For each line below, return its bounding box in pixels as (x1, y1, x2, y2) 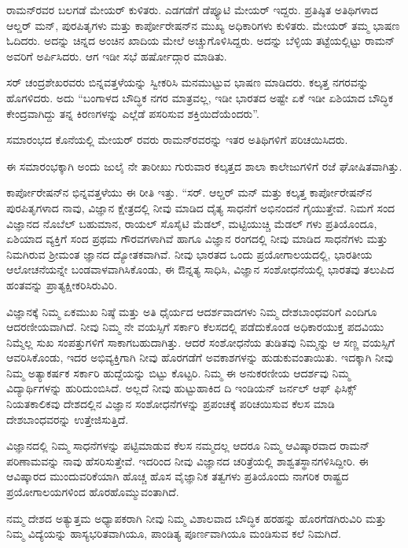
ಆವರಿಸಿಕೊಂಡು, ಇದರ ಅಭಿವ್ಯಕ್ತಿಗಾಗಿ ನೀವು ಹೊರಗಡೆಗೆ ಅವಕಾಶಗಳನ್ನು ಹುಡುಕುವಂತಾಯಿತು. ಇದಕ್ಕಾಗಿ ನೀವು (6, 349, 394, 366)
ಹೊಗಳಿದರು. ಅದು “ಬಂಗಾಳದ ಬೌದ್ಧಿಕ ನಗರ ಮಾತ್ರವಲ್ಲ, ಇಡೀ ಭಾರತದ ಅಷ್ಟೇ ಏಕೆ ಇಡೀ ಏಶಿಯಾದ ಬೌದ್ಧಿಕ (6, 89, 394, 105)
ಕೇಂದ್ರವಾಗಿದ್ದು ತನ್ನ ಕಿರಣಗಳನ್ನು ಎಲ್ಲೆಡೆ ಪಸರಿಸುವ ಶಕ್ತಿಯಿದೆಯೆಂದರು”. (6, 105, 259, 121)
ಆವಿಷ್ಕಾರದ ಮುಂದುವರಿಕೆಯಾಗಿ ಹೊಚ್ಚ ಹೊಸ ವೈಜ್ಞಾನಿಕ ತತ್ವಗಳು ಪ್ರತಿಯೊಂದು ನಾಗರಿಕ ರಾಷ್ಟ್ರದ (6, 468, 349, 484)
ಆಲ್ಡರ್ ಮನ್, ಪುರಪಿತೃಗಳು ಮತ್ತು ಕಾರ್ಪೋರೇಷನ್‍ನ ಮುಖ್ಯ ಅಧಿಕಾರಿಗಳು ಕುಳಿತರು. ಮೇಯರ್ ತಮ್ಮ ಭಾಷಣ (6, 17, 400, 33)
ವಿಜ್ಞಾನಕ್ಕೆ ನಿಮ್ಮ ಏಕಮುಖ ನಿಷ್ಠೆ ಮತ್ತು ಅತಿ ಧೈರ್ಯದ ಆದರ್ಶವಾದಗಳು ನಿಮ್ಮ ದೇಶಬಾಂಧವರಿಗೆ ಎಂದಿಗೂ (6, 303, 377, 319)
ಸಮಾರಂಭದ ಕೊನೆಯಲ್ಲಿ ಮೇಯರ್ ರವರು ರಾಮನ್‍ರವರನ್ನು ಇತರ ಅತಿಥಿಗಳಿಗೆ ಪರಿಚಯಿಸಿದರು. (6, 131, 348, 148)
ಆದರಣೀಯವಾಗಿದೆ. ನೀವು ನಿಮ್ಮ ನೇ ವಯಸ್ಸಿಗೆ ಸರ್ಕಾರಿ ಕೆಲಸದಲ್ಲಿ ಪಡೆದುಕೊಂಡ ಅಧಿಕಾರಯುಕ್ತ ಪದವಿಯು (6, 318, 384, 335)
